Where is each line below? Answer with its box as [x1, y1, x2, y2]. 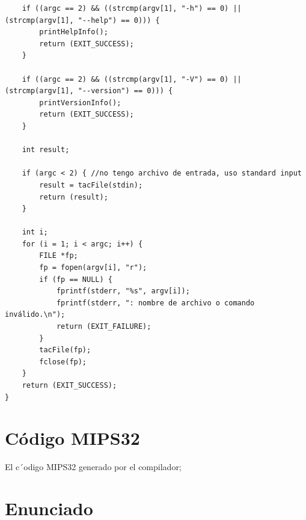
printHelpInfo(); [39, 28, 108, 37]
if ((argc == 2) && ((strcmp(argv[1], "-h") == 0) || [22, 4, 242, 13]
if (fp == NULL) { [39, 275, 112, 284]
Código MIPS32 [5, 426, 140, 450]
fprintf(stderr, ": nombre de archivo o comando [56, 298, 255, 307]
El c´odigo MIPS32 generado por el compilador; [5, 460, 182, 473]
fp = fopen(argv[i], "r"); [39, 263, 147, 272]
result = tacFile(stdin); [39, 180, 143, 189]
